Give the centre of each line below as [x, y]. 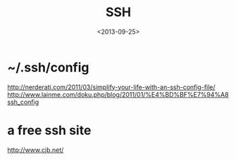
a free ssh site [49, 130]
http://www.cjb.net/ [36, 150]
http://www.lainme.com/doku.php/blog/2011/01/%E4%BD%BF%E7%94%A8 [118, 94]
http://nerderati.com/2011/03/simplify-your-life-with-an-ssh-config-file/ [112, 87]
